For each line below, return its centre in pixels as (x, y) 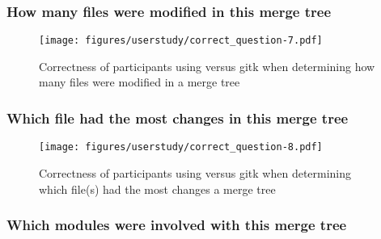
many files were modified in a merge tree (140, 82)
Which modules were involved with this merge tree (177, 225)
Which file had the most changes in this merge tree (178, 117)
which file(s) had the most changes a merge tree (157, 189)
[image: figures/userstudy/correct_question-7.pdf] (181, 41)
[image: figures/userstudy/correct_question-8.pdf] (181, 147)
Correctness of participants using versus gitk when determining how (207, 66)
